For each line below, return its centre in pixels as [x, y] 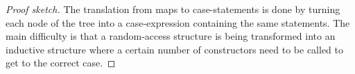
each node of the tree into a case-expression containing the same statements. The [178, 22]
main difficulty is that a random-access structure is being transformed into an [171, 36]
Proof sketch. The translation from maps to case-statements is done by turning [173, 9]
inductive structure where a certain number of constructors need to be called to [174, 49]
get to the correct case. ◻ [61, 63]
